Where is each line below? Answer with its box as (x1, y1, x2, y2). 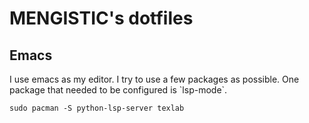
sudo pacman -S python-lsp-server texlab (9, 103, 185, 113)
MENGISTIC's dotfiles (9, 7, 194, 30)
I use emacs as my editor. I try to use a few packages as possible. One (9, 73, 300, 85)
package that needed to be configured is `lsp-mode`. (9, 84, 228, 96)
